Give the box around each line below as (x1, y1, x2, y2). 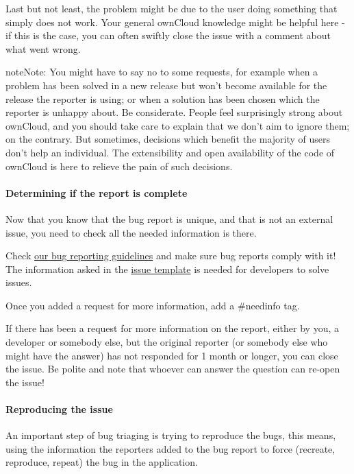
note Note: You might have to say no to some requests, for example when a (5, 64, 318, 79)
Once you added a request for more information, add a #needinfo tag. (5, 298, 300, 312)
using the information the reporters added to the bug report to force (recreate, (5, 441, 336, 455)
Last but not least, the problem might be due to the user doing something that (5, 1, 338, 15)
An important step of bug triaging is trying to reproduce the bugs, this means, (5, 428, 336, 442)
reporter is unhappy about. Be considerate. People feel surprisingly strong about (5, 105, 343, 119)
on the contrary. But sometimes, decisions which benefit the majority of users (5, 132, 331, 146)
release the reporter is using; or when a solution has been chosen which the (5, 91, 320, 106)
